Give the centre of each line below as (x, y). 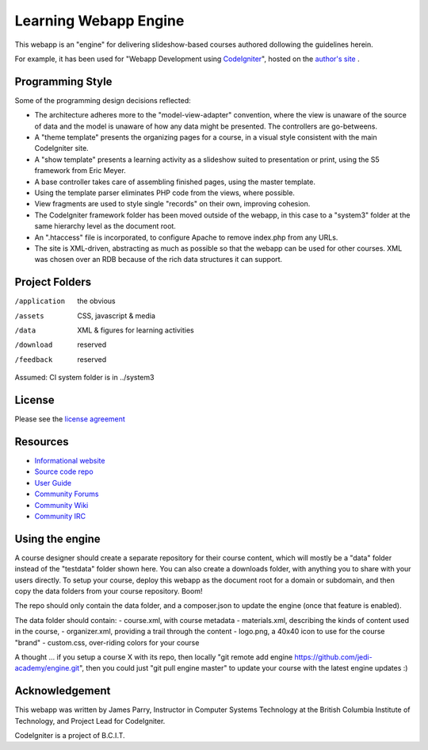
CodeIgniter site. (61, 148)
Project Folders (53, 282)
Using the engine (57, 538)
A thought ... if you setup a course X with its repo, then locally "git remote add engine (154, 657)
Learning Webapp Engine (99, 21)
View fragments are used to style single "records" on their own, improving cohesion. (172, 204)
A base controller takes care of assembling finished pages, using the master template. (175, 182)
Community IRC (60, 516)
